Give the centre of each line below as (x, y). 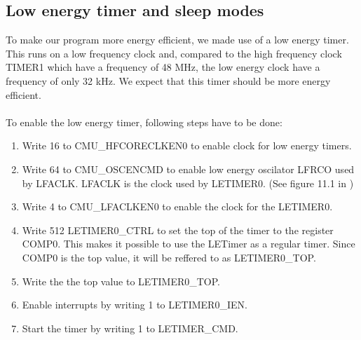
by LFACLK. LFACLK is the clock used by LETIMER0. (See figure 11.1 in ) (188, 183)
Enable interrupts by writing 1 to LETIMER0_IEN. (135, 305)
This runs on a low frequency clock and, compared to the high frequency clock (174, 53)
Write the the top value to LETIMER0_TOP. (121, 281)
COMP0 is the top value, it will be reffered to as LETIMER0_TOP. (169, 257)
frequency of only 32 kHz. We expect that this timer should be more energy (168, 80)
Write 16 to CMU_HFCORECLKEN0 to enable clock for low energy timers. (187, 145)
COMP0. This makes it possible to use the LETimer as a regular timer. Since (189, 244)
